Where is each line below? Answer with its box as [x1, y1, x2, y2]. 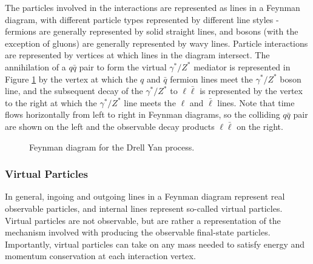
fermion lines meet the [170, 72, 253, 85]
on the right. [237, 120, 283, 132]
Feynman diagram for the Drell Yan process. [29, 140, 195, 153]
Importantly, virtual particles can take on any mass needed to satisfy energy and [5, 237, 305, 250]
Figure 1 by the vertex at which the [5, 72, 138, 85]
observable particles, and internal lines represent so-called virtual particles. [5, 201, 283, 214]
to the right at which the [5, 96, 97, 109]
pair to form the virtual [79, 60, 167, 73]
